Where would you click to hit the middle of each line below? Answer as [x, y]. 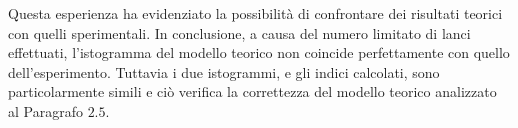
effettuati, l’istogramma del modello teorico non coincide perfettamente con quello [259, 52]
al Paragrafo [45, 110]
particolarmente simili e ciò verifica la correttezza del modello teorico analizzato [252, 91]
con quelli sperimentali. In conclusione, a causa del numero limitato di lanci [239, 32]
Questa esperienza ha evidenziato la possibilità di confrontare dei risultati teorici [255, 13]
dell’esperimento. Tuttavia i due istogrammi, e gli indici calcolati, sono [224, 71]
